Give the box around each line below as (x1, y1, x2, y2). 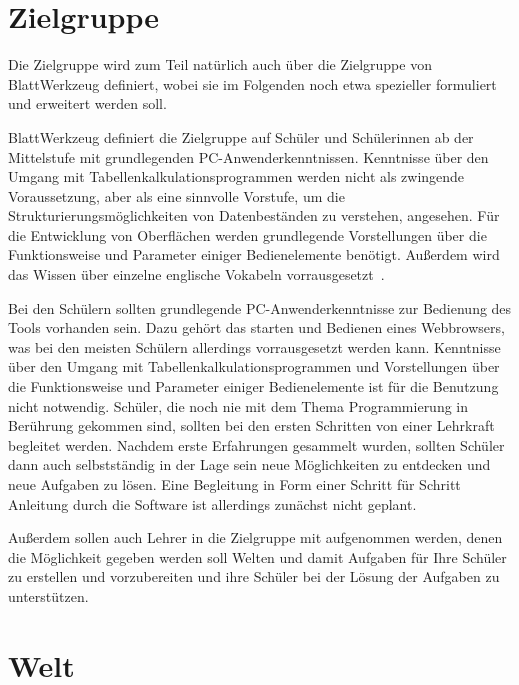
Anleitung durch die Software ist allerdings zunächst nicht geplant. (8, 493, 417, 514)
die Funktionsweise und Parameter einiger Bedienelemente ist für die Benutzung (8, 376, 499, 397)
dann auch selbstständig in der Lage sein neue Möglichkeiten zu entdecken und (8, 454, 491, 475)
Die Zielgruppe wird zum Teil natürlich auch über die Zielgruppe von (8, 54, 432, 75)
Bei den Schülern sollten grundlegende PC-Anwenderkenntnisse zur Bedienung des (8, 297, 512, 318)
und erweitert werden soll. (8, 93, 167, 114)
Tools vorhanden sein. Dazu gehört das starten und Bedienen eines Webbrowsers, (8, 317, 505, 338)
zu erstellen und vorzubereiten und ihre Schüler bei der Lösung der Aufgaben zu (8, 566, 500, 587)
